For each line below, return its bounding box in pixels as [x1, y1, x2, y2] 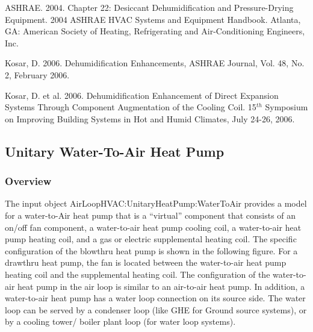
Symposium [265, 101, 308, 113]
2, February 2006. [5, 68, 70, 81]
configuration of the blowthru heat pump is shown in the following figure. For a [5, 244, 298, 257]
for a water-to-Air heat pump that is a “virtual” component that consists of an [5, 208, 296, 221]
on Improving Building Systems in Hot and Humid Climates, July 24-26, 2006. [5, 112, 295, 125]
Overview [5, 174, 52, 189]
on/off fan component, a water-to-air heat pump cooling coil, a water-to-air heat [5, 221, 302, 233]
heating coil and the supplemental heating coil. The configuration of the [5, 268, 270, 280]
